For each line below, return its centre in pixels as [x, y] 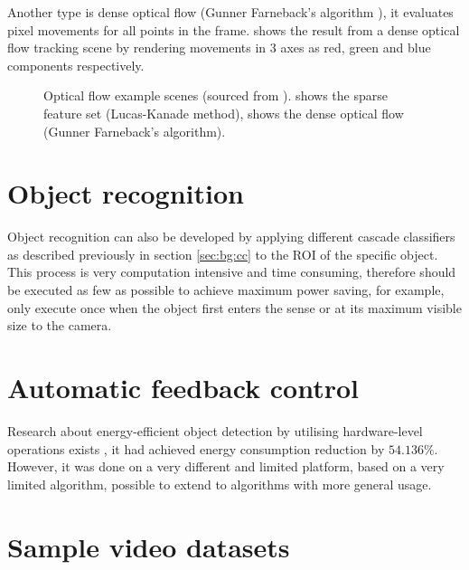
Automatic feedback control [183, 388]
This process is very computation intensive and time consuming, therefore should [232, 272]
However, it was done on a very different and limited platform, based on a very [226, 466]
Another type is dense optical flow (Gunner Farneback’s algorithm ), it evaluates [230, 12]
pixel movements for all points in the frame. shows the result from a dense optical [234, 29]
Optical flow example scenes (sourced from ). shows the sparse [216, 95]
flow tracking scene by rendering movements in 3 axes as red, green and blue [219, 47]
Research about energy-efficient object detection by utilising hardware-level [215, 430]
